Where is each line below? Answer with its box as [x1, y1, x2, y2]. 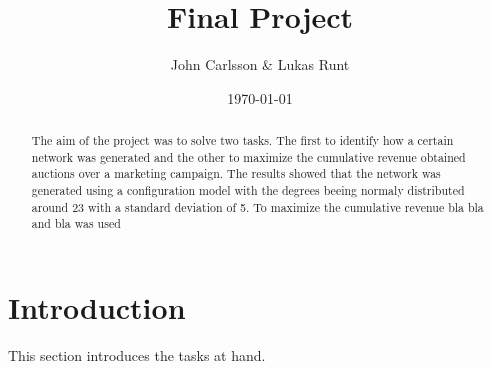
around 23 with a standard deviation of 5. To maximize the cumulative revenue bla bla [31, 198, 484, 215]
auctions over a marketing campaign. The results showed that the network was [31, 165, 441, 182]
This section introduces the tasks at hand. [8, 344, 266, 365]
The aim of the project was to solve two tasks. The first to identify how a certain [31, 132, 454, 149]
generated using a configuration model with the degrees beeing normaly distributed [31, 182, 465, 199]
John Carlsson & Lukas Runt [170, 54, 350, 75]
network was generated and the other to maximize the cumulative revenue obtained [31, 148, 466, 165]
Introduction [8, 287, 186, 328]
